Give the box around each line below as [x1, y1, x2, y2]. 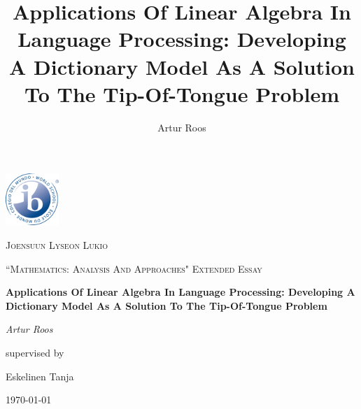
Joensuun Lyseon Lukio [6, 237, 108, 252]
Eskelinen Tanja [6, 368, 74, 383]
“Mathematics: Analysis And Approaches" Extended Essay [6, 261, 262, 275]
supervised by [6, 345, 64, 359]
